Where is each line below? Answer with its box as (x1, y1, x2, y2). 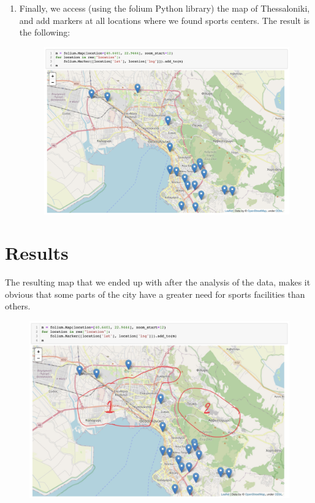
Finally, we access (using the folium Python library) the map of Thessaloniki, (19, 2, 310, 14)
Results (5, 240, 69, 265)
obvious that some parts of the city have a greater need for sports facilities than (5, 287, 305, 300)
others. (5, 300, 31, 312)
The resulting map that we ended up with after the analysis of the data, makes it (5, 276, 311, 289)
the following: (19, 26, 70, 39)
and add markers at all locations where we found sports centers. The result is (19, 13, 310, 26)
